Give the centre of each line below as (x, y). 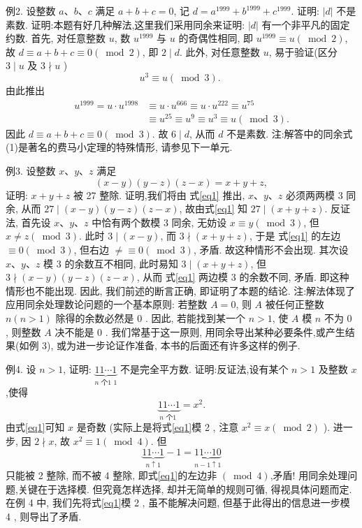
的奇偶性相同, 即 (216, 38)
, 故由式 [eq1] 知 (213, 208)
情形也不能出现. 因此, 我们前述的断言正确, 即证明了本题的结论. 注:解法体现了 (181, 290)
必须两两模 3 (314, 195)
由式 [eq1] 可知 (35, 427)
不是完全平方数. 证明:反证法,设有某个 (204, 368)
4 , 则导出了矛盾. (44, 516)
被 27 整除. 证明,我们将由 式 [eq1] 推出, (159, 195)
